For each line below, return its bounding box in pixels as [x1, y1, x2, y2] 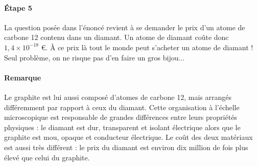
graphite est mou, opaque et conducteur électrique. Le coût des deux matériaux [4, 132, 253, 142]
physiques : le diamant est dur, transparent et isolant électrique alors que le [4, 121, 241, 132]
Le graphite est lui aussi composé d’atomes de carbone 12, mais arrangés [4, 91, 231, 102]
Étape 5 [4, 2, 32, 13]
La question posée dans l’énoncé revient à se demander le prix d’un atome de [4, 22, 245, 32]
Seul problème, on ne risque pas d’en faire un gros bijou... [4, 52, 185, 63]
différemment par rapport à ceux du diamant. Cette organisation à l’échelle [4, 101, 240, 112]
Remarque [4, 72, 41, 82]
